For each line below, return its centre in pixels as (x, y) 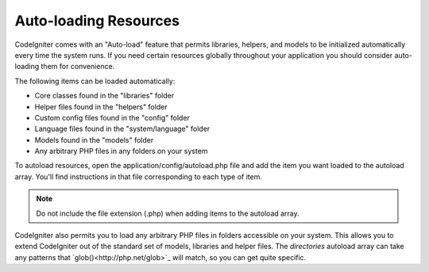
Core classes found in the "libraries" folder (104, 96)
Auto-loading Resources (97, 21)
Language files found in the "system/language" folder (122, 129)
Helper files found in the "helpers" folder (101, 106)
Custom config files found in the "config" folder (112, 117)
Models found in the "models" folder (94, 140)
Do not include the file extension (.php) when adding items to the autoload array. (168, 213)
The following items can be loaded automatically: (95, 81)
